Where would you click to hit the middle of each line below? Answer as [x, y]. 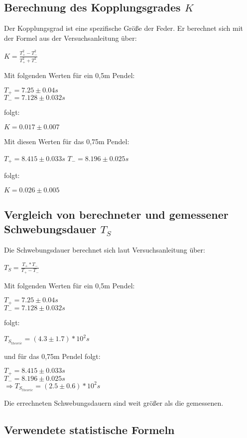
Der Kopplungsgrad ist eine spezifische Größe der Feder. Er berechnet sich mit [124, 28]
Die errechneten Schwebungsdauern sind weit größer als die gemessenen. [114, 402]
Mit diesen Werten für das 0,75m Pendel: [67, 141]
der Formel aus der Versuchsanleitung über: [70, 38]
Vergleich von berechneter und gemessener [116, 215]
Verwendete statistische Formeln [89, 429]
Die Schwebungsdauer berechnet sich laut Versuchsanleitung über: [105, 250]
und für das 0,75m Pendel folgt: [52, 356]
